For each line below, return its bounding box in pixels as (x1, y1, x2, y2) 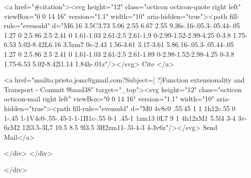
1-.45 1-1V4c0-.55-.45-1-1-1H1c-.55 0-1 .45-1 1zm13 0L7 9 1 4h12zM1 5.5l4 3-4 (4, 113, 236, 123)
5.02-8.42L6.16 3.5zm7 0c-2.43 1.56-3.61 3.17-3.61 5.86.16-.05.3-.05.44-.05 (18, 39, 234, 49)
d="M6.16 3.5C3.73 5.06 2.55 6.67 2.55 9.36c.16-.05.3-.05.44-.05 (52, 20, 240, 31)
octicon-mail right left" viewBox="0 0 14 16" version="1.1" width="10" (4, 94, 215, 104)
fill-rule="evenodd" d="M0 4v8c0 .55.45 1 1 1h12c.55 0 (73, 103, 235, 113)
